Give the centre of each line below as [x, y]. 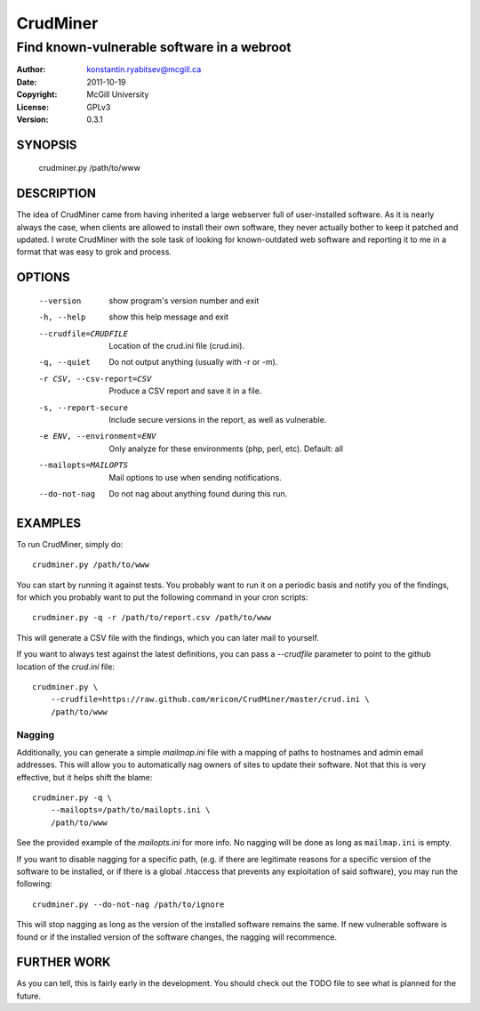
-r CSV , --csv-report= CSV [95, 379]
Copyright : [37, 94]
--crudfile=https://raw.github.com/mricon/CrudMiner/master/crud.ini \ [210, 700]
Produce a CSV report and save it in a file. [185, 391]
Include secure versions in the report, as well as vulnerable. [218, 419]
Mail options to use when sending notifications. [195, 477]
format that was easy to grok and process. [94, 252]
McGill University [118, 94]
